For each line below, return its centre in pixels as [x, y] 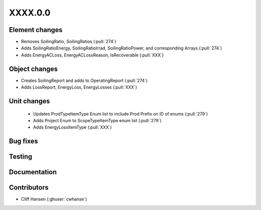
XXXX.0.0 [30, 13]
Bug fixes [23, 141]
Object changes [33, 69]
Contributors [29, 187]
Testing [21, 157]
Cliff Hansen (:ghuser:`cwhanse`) [54, 199]
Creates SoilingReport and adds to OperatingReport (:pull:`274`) [84, 81]
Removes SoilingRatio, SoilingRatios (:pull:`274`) [69, 42]
